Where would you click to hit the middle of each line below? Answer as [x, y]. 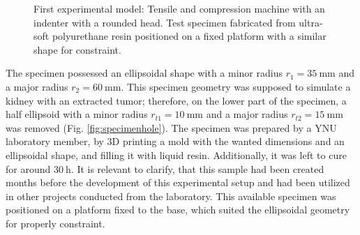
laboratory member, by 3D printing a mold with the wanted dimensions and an [175, 141]
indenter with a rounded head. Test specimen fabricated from [165, 22]
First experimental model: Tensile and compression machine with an [179, 8]
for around [28, 168]
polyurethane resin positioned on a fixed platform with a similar [189, 36]
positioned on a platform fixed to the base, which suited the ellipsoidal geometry [178, 210]
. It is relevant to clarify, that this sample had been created [197, 168]
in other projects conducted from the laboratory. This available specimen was [171, 196]
